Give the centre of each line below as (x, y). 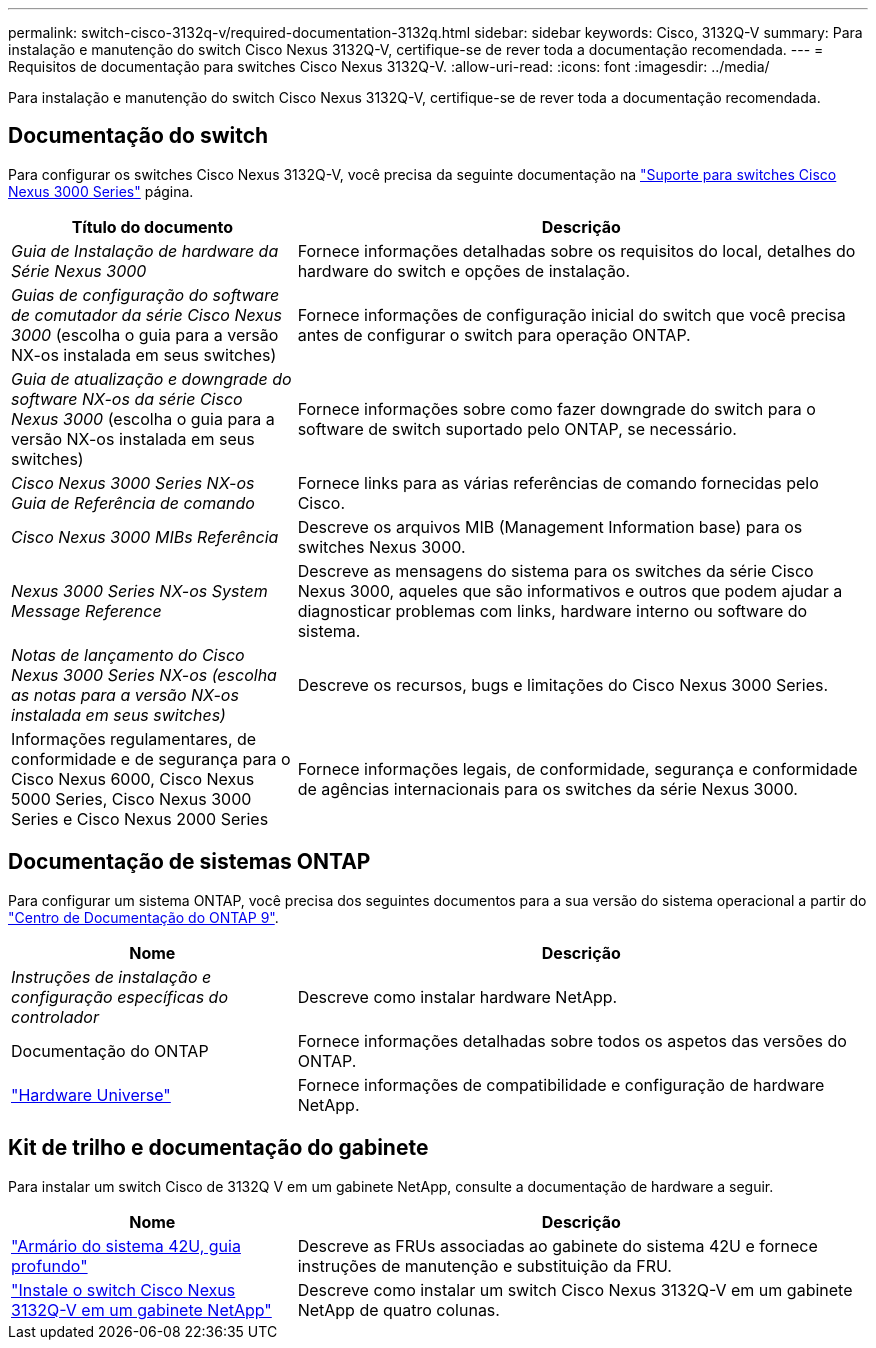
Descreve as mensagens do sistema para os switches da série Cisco (555, 570)
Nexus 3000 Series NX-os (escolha (144, 674)
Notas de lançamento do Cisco (128, 654)
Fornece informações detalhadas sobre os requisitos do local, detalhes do (576, 250)
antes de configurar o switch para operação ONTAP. (494, 334)
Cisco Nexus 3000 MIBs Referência (145, 536)
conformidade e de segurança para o (151, 758)
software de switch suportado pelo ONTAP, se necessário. (517, 428)
